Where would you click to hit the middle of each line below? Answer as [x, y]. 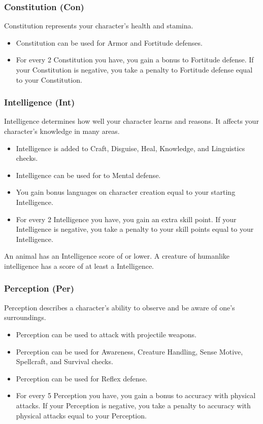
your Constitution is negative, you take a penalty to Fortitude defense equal [134, 69]
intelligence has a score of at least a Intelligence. [79, 266]
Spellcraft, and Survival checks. [64, 361]
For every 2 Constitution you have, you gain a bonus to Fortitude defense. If [135, 60]
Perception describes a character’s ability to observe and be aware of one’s [120, 307]
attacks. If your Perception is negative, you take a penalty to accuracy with [133, 405]
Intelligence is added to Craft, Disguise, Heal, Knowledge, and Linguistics [130, 148]
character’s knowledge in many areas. [62, 131]
